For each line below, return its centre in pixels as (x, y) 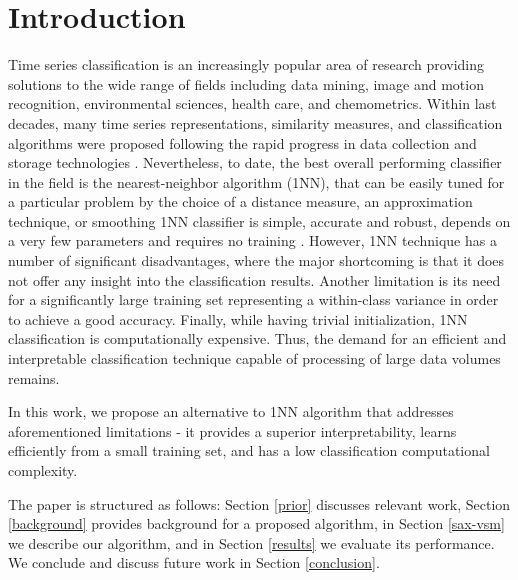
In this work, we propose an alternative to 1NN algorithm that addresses (231, 411)
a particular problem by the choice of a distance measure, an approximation (240, 201)
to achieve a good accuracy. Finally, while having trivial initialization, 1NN (238, 318)
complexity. (43, 470)
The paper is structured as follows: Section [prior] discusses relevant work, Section (259, 503)
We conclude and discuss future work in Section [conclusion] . (194, 562)
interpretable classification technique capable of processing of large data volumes (254, 358)
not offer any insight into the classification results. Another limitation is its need (254, 279)
